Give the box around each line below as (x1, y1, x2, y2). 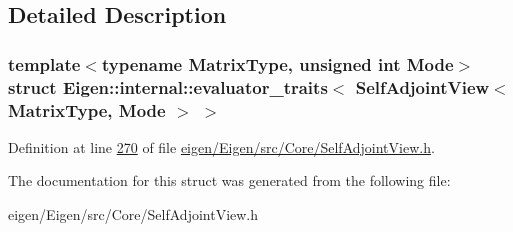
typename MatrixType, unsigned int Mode (101, 51, 454, 76)
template (8, 51, 81, 76)
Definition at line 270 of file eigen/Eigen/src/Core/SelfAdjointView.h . (8, 136, 435, 157)
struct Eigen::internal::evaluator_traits (8, 74, 328, 99)
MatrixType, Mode (8, 97, 166, 122)
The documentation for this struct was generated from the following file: (8, 170, 451, 191)
